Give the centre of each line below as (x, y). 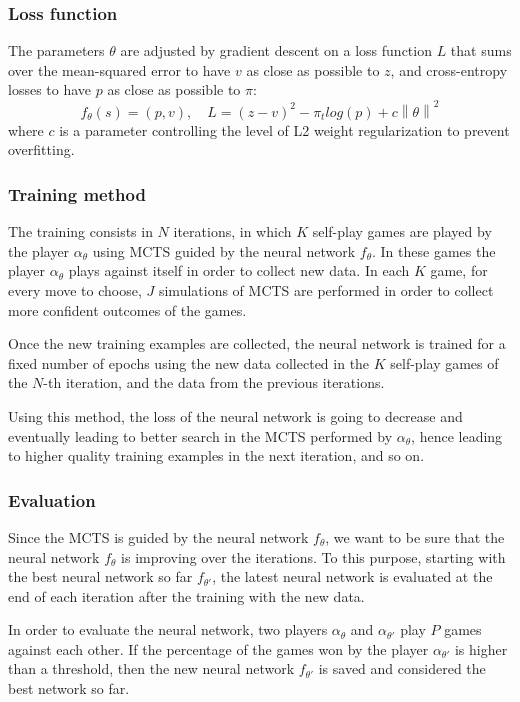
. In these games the (434, 250)
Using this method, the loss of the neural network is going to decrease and (235, 415)
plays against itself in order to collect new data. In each (239, 270)
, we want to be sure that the (415, 536)
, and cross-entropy (449, 69)
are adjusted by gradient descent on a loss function (276, 50)
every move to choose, (75, 289)
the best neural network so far (100, 576)
